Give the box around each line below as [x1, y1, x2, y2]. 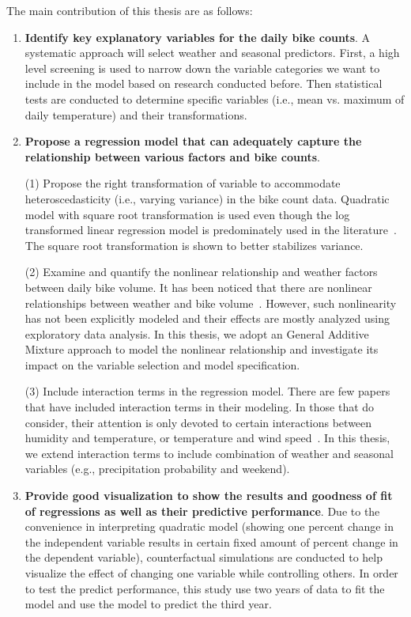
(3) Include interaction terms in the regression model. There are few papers [25, 383, 390, 399]
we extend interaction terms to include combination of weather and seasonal [25, 445, 394, 461]
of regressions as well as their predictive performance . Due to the [25, 502, 380, 519]
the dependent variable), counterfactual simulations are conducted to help [25, 549, 383, 566]
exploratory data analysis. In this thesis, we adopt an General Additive [25, 325, 369, 342]
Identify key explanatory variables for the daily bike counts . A [25, 28, 371, 45]
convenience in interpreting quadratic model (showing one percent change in [25, 518, 394, 535]
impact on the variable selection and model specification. [25, 356, 300, 373]
